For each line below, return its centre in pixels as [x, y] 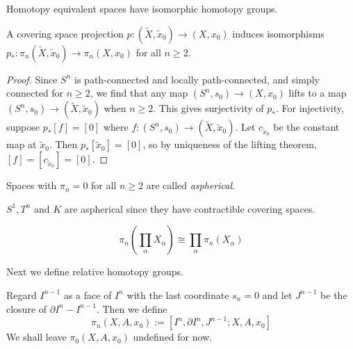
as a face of [88, 294]
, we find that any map [139, 93]
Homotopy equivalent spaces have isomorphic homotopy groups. [142, 8]
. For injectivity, [310, 108]
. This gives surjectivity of [208, 108]
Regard [22, 294]
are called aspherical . [190, 185]
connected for [35, 93]
